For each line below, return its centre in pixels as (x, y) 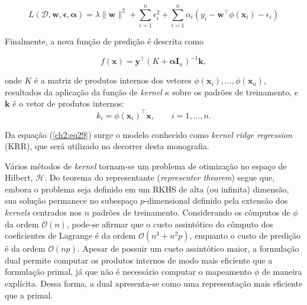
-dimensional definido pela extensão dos (216, 200)
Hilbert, (19, 177)
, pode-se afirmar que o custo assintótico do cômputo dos (170, 224)
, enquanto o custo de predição (245, 235)
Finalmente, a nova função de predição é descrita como (104, 41)
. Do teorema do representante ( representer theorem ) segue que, (160, 177)
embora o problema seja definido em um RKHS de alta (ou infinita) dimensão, (147, 189)
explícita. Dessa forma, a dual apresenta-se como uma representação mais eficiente (154, 283)
